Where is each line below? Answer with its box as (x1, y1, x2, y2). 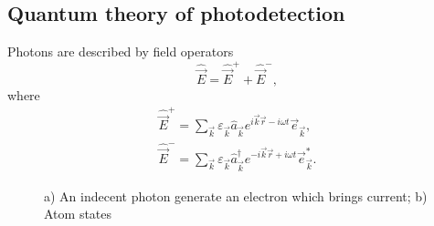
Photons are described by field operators (7, 42, 234, 61)
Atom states (44, 204, 112, 223)
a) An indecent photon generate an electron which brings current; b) (44, 186, 428, 205)
